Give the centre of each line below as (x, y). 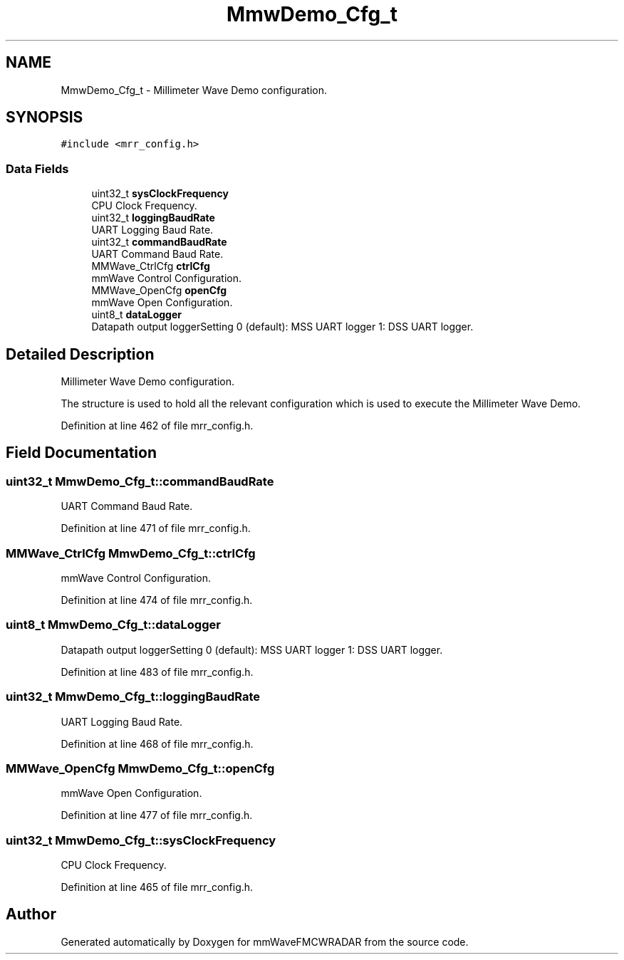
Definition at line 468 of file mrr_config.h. (157, 744)
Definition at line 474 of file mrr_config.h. (157, 600)
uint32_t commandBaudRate (159, 242)
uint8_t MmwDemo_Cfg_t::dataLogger (113, 625)
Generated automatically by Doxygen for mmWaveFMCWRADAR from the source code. (265, 941)
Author (31, 914)
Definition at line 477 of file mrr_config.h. (157, 815)
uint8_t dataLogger (136, 315)
